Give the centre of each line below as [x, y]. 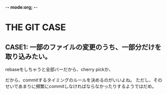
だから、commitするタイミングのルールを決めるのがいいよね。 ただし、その [84, 80]
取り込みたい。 [28, 56]
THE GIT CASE [36, 27]
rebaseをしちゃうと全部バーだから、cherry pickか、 [59, 69]
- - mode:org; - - [22, 7]
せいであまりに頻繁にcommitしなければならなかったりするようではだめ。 [81, 86]
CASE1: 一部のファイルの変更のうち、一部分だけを [83, 47]
